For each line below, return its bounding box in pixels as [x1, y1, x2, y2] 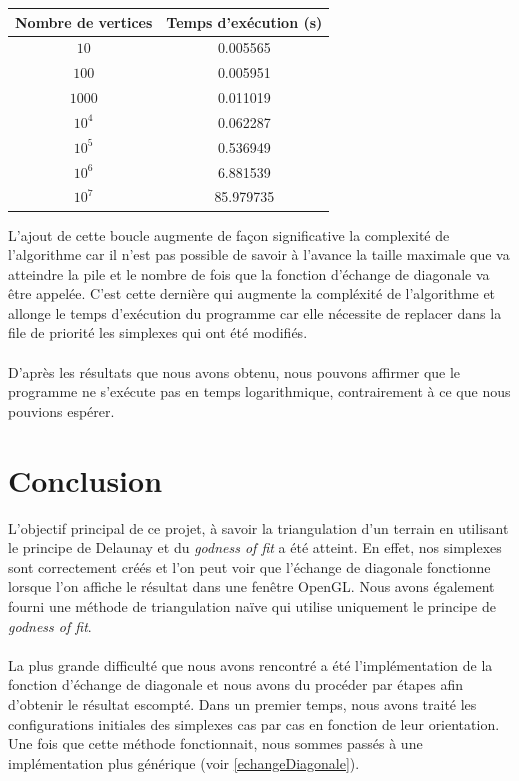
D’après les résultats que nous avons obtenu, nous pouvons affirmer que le [8, 361, 461, 382]
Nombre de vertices [15, 11, 153, 32]
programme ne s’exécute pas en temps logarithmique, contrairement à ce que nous [8, 381, 511, 402]
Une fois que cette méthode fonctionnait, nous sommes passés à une [8, 733, 423, 754]
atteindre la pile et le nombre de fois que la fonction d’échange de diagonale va [8, 263, 490, 284]
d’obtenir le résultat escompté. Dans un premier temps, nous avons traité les [8, 693, 477, 714]
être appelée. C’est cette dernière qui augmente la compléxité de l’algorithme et [8, 283, 496, 304]
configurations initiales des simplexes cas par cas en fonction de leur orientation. [8, 713, 500, 734]
